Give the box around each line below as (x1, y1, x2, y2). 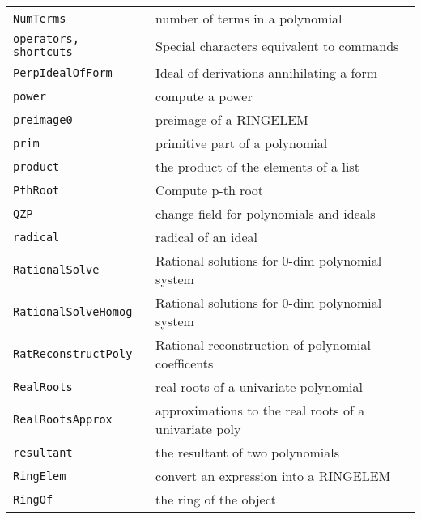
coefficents (155, 354, 214, 372)
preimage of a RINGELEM (155, 110, 308, 129)
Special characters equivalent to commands (155, 36, 399, 55)
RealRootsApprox (13, 413, 113, 426)
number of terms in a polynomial (155, 9, 342, 28)
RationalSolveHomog (13, 305, 133, 318)
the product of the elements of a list (155, 157, 359, 176)
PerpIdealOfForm (13, 66, 113, 79)
